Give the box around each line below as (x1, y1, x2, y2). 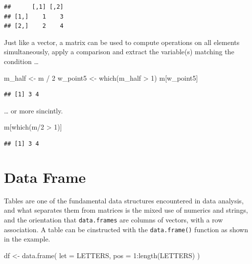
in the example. (4, 234, 50, 244)
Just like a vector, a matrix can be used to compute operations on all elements (4, 37, 240, 47)
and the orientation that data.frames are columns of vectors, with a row (4, 214, 223, 224)
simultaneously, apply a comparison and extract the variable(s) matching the (4, 46, 234, 57)
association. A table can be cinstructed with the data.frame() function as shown (4, 224, 248, 234)
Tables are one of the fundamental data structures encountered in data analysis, (4, 195, 244, 205)
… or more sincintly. (4, 105, 63, 115)
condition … (4, 56, 39, 66)
